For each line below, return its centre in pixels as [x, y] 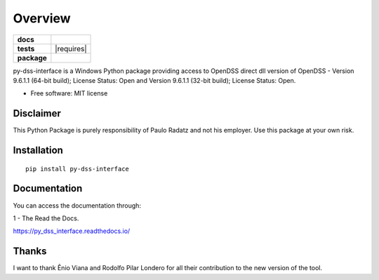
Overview [42, 18]
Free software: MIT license [69, 93]
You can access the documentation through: [77, 205]
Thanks [30, 252]
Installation [38, 151]
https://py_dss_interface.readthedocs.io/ [72, 231]
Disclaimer [37, 113]
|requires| [71, 48]
